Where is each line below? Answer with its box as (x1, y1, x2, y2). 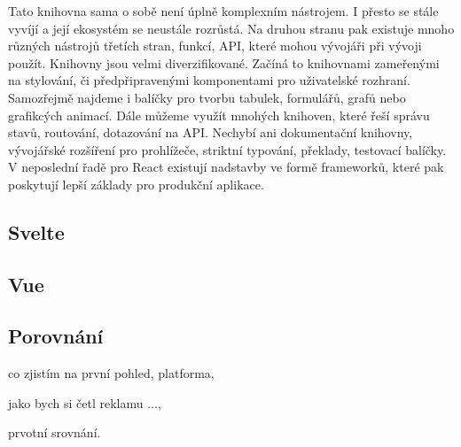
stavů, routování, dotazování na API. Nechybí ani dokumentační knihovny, (8, 123, 413, 142)
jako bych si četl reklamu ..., (8, 393, 161, 412)
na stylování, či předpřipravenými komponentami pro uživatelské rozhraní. (8, 71, 410, 89)
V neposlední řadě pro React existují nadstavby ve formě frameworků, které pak (8, 158, 444, 176)
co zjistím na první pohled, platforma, (8, 364, 215, 382)
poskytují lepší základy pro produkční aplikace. (8, 174, 264, 193)
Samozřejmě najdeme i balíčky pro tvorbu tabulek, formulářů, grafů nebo (8, 88, 406, 106)
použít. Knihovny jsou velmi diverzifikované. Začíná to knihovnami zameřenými (8, 53, 440, 72)
